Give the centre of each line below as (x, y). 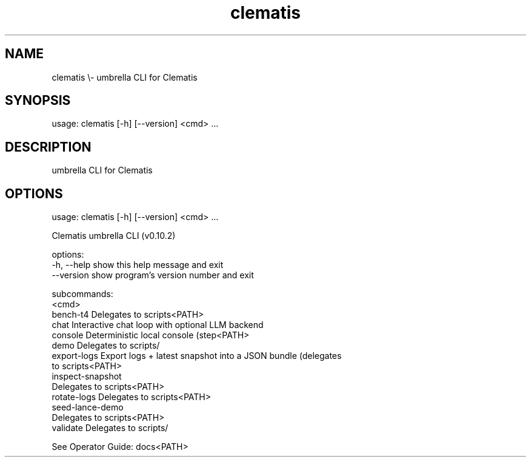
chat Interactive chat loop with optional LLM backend (158, 325)
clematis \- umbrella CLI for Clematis (125, 77)
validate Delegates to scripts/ (110, 428)
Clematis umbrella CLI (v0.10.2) (114, 236)
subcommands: (82, 294)
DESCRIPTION (48, 147)
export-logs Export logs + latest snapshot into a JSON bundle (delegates (197, 356)
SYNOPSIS (38, 101)
